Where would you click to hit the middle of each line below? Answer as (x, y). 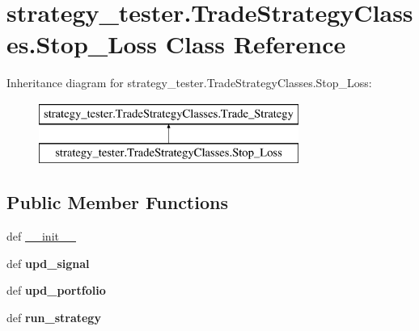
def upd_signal (48, 263)
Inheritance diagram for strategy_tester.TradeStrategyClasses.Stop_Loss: (189, 83)
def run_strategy (54, 318)
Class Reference (256, 44)
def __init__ (41, 236)
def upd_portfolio (56, 290)
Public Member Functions (117, 202)
